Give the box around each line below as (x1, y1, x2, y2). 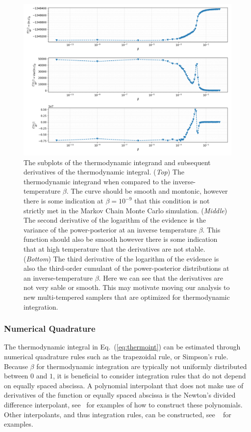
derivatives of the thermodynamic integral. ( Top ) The (24, 167, 184, 177)
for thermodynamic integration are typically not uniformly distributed (36, 361, 247, 371)
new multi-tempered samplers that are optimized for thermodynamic (24, 291, 230, 302)
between (4, 371, 28, 381)
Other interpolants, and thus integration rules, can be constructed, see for (4, 409, 231, 419)
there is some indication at (24, 196, 103, 206)
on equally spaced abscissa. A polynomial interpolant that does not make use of (4, 380, 244, 390)
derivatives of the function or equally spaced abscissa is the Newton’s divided (4, 390, 236, 400)
